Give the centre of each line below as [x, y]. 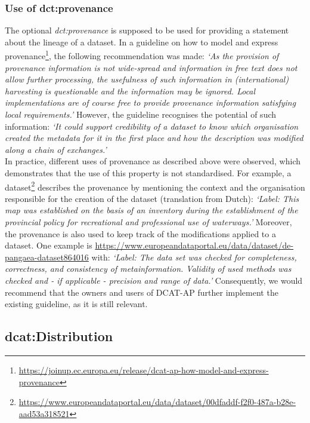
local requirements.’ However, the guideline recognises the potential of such [141, 114]
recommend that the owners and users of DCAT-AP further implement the [142, 292]
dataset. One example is [49, 245]
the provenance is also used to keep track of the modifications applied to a [140, 233]
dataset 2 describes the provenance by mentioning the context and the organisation [155, 186]
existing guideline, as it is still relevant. [76, 304]
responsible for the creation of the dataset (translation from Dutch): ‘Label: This [152, 198]
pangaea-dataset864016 [47, 257]
